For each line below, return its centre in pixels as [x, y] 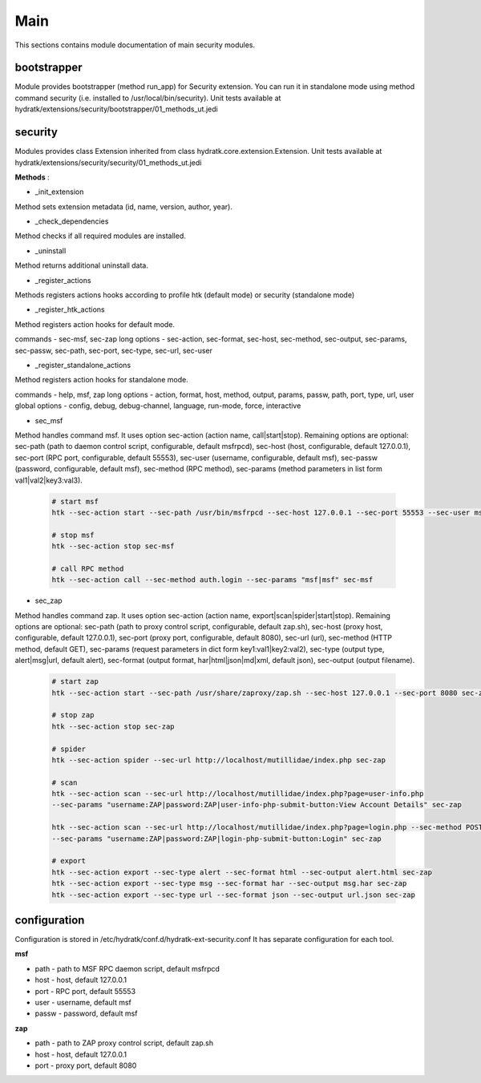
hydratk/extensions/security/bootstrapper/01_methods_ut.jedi [116, 109]
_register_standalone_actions [83, 365]
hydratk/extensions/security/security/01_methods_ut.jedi [108, 162]
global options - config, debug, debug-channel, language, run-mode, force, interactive [158, 406]
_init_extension [59, 192]
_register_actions [63, 280]
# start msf [75, 501]
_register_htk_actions [70, 309]
